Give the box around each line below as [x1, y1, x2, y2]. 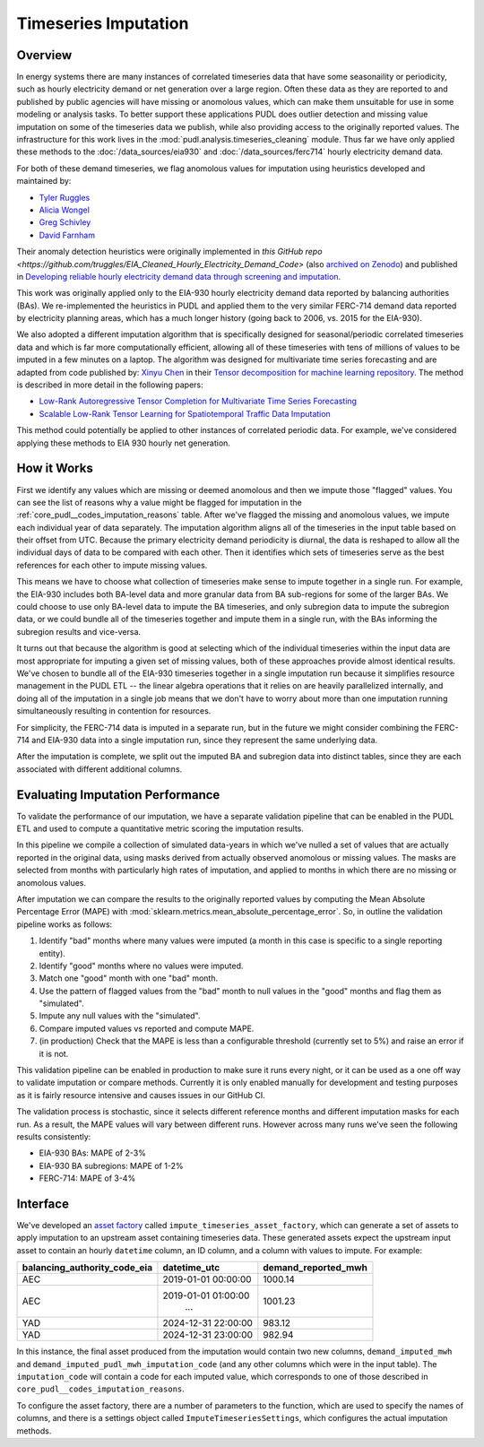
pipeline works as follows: [16, 919, 113, 930]
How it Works [16, 461, 93, 476]
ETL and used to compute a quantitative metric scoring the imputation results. [16, 823, 305, 834]
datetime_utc [162, 1261, 220, 1274]
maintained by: [16, 176, 72, 186]
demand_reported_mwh [263, 1261, 367, 1274]
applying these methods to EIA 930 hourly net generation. [16, 438, 230, 448]
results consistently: [16, 1131, 91, 1142]
